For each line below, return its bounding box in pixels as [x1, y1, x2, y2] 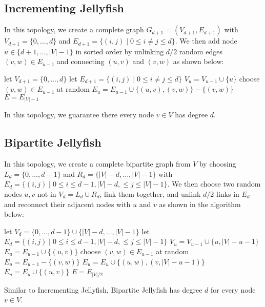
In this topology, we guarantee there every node [4, 109, 154, 120]
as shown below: [173, 56, 224, 67]
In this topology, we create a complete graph [4, 24, 144, 35]
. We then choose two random [167, 178, 261, 189]
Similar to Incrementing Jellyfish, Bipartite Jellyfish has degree [4, 284, 202, 295]
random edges [179, 46, 222, 56]
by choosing [199, 158, 236, 169]
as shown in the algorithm [159, 198, 241, 209]
